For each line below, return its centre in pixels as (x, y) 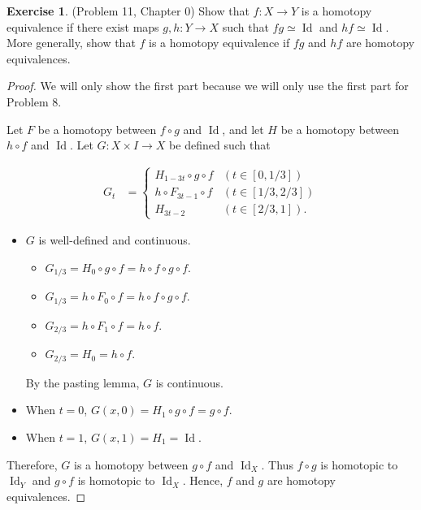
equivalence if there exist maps (83, 26)
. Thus (277, 464)
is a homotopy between (131, 464)
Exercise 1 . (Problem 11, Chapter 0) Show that (128, 11)
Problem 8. (34, 101)
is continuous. (190, 382)
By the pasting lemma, (82, 382)
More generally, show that (71, 43)
